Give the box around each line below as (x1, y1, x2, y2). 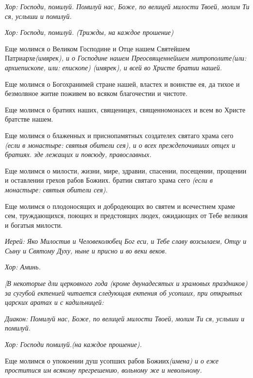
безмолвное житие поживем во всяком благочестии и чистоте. (5, 88, 187, 98)
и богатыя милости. (5, 220, 63, 230)
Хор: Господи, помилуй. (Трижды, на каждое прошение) (5, 27, 174, 37)
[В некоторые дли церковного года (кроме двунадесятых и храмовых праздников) (5, 278, 248, 288)
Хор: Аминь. (5, 262, 41, 272)
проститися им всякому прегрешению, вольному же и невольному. (5, 365, 202, 375)
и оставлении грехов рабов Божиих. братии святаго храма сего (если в (5, 175, 213, 185)
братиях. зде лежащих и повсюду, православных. (5, 149, 152, 159)
